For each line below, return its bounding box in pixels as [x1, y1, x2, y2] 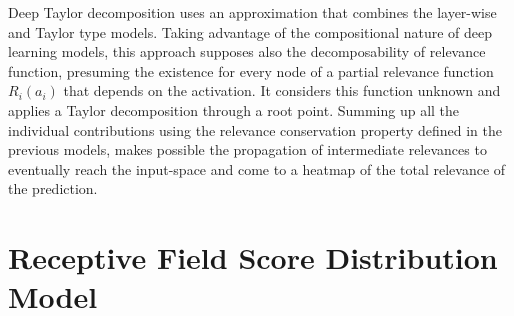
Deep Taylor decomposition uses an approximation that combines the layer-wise [8, 2, 497, 22]
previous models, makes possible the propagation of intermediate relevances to [8, 139, 487, 160]
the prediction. [8, 178, 98, 199]
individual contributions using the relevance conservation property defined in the [8, 119, 502, 140]
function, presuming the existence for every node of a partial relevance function [8, 60, 494, 81]
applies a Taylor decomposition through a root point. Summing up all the [8, 99, 460, 120]
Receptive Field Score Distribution [8, 237, 498, 278]
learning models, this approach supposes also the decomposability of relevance [8, 41, 486, 62]
